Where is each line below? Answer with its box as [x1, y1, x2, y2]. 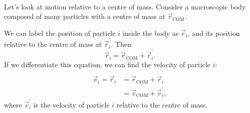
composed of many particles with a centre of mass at [4, 11, 165, 21]
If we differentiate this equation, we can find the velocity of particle [4, 59, 210, 69]
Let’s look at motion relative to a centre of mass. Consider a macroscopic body [4, 1, 246, 11]
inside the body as [122, 27, 178, 38]
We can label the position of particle [4, 27, 115, 38]
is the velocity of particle [33, 99, 109, 110]
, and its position [187, 27, 240, 38]
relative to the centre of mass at [4, 39, 102, 49]
